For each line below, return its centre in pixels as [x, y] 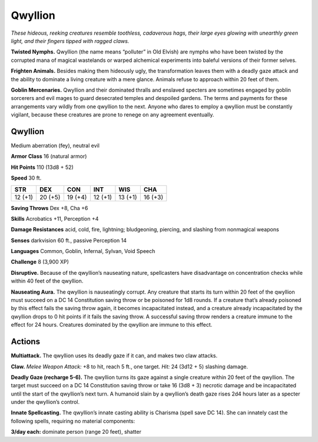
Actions [26, 342]
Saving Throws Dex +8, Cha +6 [49, 208]
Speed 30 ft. [26, 178]
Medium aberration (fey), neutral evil [55, 145]
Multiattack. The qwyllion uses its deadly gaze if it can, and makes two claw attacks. [114, 355]
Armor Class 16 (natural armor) [49, 157]
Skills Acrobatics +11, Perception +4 [55, 218]
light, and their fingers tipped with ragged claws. [70, 41]
